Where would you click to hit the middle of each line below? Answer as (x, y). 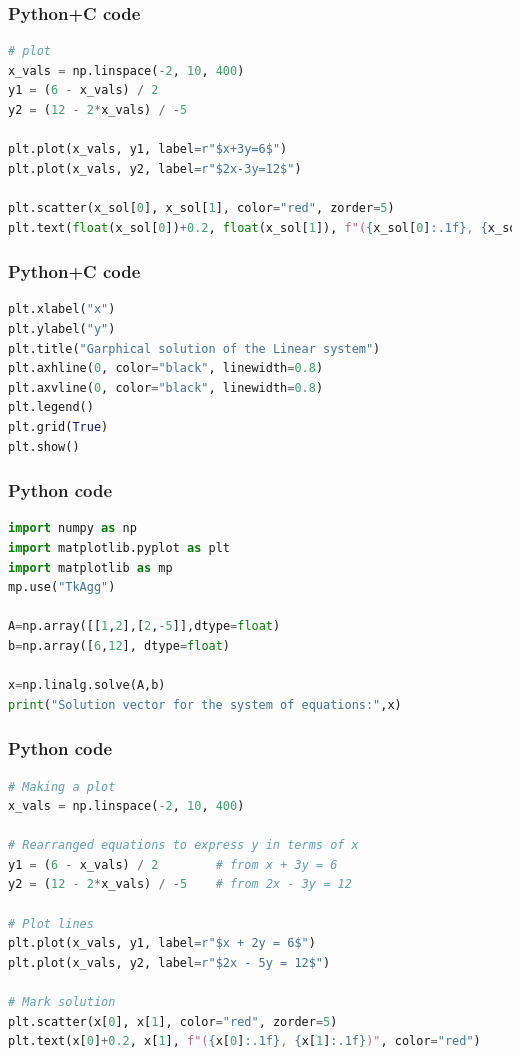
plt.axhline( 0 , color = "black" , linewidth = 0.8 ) (166, 368)
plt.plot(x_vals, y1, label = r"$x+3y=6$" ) (148, 149)
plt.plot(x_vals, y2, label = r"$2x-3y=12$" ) (155, 168)
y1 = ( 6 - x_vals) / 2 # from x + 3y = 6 (173, 864)
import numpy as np (72, 528)
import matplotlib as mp (90, 567)
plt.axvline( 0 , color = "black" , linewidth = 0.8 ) (166, 387)
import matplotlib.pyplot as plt (119, 547)
